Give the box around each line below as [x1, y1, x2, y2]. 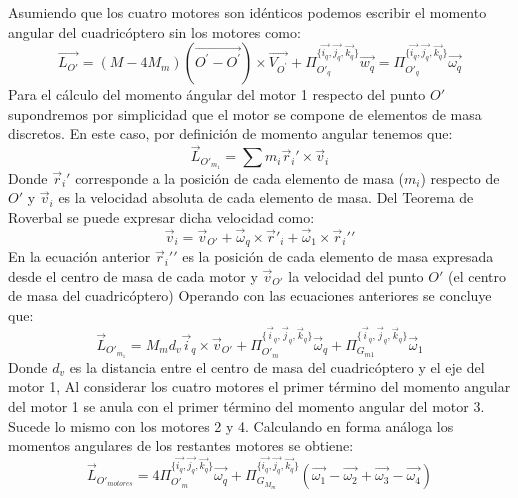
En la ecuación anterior [8, 246, 151, 267]
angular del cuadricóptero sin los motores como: [8, 21, 301, 42]
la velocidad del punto [288, 265, 424, 286]
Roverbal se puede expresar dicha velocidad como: [8, 206, 315, 227]
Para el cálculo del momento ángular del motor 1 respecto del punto [8, 84, 426, 105]
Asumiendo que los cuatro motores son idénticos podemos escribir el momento [8, 2, 487, 22]
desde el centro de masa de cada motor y [8, 265, 258, 286]
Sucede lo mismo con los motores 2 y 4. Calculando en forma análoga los [8, 415, 454, 436]
